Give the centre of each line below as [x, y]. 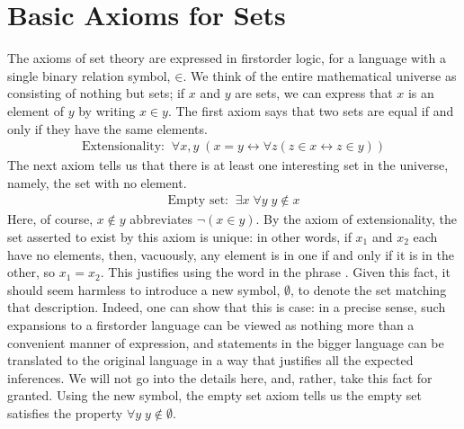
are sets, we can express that [314, 93]
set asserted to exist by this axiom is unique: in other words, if [179, 236]
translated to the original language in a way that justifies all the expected [210, 360]
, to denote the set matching [369, 289]
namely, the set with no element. [97, 182]
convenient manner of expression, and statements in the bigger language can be [226, 342]
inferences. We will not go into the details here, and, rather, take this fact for [220, 377]
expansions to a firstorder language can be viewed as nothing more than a [211, 324]
